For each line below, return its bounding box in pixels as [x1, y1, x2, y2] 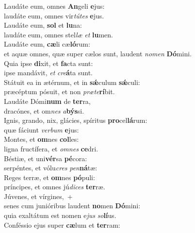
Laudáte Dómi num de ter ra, [4, 96, 91, 106]
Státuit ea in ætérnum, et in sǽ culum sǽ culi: [4, 77, 140, 87]
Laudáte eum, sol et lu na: [4, 20, 82, 30]
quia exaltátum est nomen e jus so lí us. [4, 210, 116, 220]
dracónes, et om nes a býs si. [4, 105, 84, 116]
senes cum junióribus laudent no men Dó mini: [4, 200, 141, 211]
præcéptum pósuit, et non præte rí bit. [4, 86, 115, 97]
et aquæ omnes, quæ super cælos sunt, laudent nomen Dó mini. [4, 48, 192, 58]
